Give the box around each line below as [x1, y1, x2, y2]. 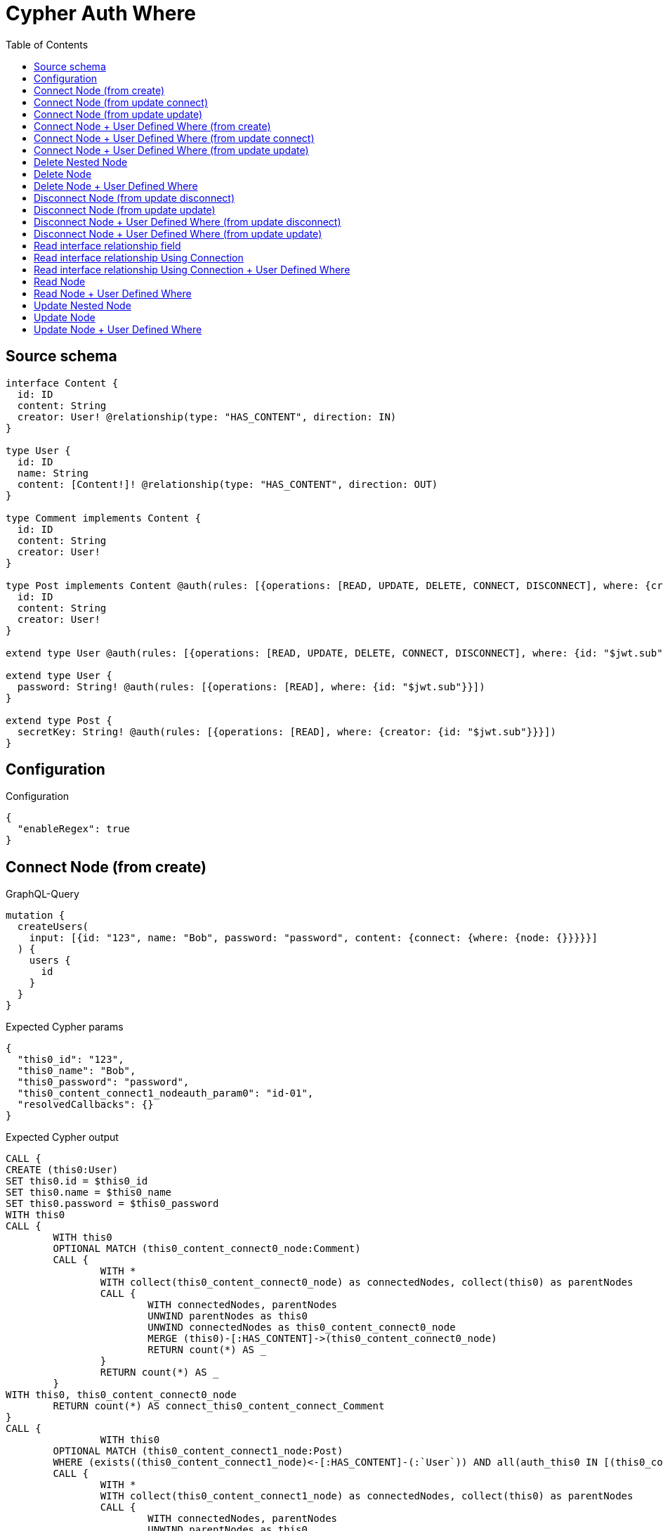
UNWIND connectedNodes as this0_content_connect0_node [147, 1322, 456, 1333]
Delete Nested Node [34, 155, 128, 168]
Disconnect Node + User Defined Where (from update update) [34, 227, 322, 240]
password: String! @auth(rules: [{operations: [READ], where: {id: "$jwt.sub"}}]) [17, 680, 485, 692]
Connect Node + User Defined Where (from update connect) [34, 131, 315, 144]
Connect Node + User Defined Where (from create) [34, 119, 271, 132]
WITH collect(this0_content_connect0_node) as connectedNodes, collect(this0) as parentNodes [100, 1277, 634, 1288]
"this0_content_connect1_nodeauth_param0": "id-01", [17, 1087, 314, 1099]
